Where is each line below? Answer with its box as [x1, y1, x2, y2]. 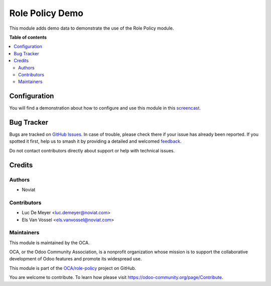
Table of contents [9, 34, 47, 40]
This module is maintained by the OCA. [9, 239, 90, 246]
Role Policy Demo [9, 8, 84, 19]
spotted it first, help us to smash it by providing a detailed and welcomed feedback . [9, 138, 182, 144]
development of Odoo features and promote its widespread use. [9, 256, 142, 262]
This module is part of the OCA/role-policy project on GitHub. [9, 265, 137, 271]
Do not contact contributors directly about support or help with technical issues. [9, 147, 175, 153]
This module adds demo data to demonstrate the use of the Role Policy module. [9, 25, 174, 31]
